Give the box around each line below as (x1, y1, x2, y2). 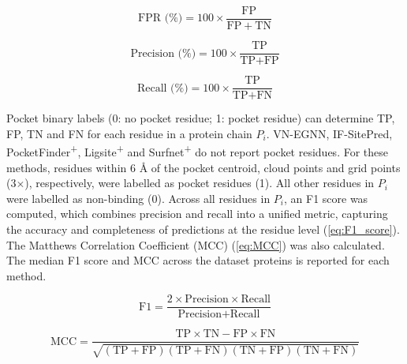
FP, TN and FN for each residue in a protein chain (6, 125, 252, 141)
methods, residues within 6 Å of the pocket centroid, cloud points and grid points (6, 159, 401, 175)
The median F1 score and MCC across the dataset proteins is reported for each (6, 252, 390, 268)
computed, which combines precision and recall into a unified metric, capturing (6, 205, 388, 222)
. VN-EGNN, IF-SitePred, (266, 125, 393, 141)
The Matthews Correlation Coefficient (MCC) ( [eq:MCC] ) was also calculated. (6, 236, 385, 253)
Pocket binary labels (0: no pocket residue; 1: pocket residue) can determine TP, (6, 110, 395, 126)
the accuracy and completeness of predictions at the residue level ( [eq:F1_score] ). (6, 221, 400, 237)
